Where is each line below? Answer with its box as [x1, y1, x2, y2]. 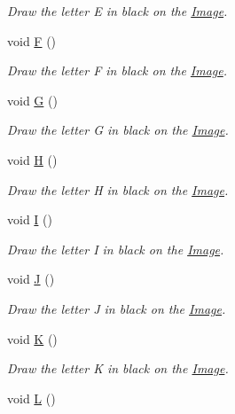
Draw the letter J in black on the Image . [7, 299, 226, 317]
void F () [7, 31, 57, 50]
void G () [7, 90, 58, 109]
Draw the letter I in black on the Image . [7, 239, 224, 258]
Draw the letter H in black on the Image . [7, 180, 229, 199]
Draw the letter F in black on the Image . [7, 61, 228, 80]
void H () [7, 150, 58, 168]
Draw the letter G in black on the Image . [7, 121, 229, 139]
